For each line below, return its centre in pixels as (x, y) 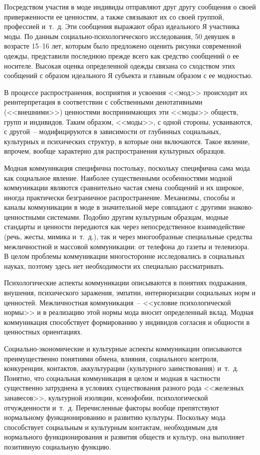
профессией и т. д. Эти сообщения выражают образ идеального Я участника (122, 26)
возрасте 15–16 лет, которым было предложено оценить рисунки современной (123, 46)
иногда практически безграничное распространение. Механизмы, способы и (119, 197)
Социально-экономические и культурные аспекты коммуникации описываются (123, 348)
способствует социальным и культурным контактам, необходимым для (111, 427)
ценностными (24, 216)
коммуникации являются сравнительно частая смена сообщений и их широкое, (124, 187)
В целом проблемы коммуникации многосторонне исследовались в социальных (124, 256)
